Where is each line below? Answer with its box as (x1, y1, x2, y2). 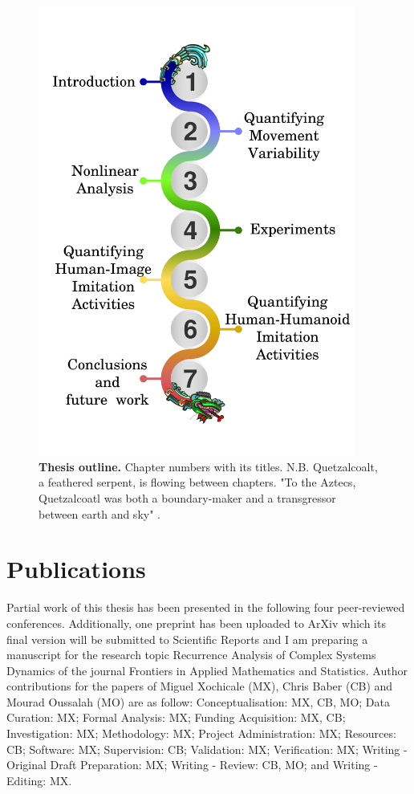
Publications (6, 552, 146, 585)
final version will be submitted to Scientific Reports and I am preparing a (6, 630, 368, 647)
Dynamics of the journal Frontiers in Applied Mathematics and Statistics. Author (6, 662, 408, 678)
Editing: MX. (6, 772, 72, 788)
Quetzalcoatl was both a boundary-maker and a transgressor (39, 490, 336, 507)
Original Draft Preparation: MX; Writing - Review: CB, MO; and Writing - (6, 756, 378, 773)
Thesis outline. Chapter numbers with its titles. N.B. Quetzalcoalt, (39, 458, 378, 474)
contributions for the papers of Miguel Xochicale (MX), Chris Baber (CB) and (6, 678, 393, 694)
